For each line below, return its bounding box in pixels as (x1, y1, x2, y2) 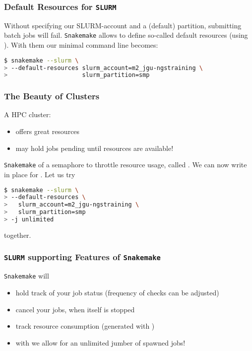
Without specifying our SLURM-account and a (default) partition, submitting (4, 20, 242, 30)
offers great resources (15, 126, 80, 137)
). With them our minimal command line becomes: (4, 40, 158, 50)
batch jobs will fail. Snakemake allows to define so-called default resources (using (4, 30, 248, 40)
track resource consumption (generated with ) (15, 321, 155, 331)
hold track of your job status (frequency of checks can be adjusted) (15, 287, 219, 297)
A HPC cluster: (4, 109, 51, 120)
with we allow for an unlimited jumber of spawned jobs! (15, 337, 186, 348)
